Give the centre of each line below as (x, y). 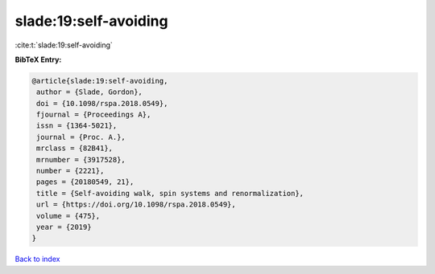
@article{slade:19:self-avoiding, (100, 81)
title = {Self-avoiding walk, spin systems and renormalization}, (170, 193)
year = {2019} (64, 227)
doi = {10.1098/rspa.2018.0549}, (102, 103)
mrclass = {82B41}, (75, 148)
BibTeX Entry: (38, 59)
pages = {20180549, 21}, (85, 182)
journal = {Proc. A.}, (81, 137)
